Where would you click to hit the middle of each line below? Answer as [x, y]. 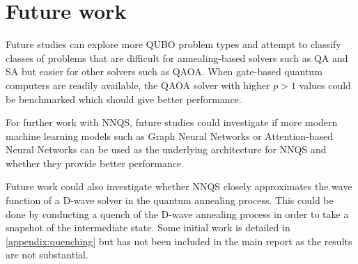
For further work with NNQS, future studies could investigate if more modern [172, 122]
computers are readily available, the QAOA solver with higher [138, 85]
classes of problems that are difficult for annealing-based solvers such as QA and [177, 57]
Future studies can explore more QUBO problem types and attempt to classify [173, 44]
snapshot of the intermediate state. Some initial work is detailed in [148, 227]
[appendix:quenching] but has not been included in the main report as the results [179, 241]
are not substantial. [47, 255]
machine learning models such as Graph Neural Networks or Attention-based [170, 135]
